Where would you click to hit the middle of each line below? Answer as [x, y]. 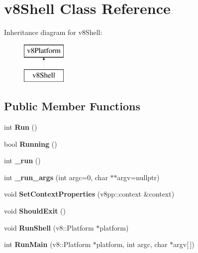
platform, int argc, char [132, 244]
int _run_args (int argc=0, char [56, 177]
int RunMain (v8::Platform [48, 244]
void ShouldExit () [35, 211]
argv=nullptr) [138, 177]
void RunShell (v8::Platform [49, 227]
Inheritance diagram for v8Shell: [53, 32]
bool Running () [31, 143]
